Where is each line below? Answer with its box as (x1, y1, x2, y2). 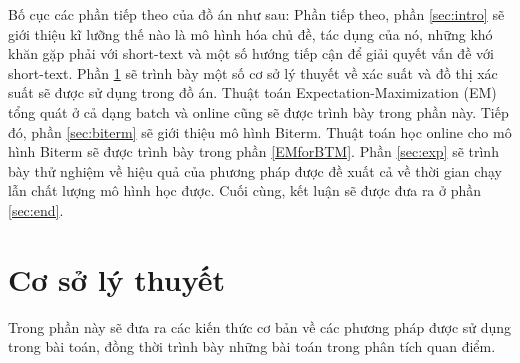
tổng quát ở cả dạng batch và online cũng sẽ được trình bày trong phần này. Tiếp (8, 101, 509, 122)
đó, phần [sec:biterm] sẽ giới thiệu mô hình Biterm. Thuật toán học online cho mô (8, 121, 512, 142)
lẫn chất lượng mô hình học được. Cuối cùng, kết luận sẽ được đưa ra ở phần (8, 180, 482, 201)
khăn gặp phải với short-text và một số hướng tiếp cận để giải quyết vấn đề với (8, 43, 494, 64)
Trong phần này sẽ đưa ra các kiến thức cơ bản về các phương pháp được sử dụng (8, 316, 512, 337)
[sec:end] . (8, 199, 64, 220)
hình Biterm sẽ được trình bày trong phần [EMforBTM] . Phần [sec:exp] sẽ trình (8, 141, 499, 162)
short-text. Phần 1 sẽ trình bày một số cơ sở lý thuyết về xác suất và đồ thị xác (8, 62, 498, 83)
